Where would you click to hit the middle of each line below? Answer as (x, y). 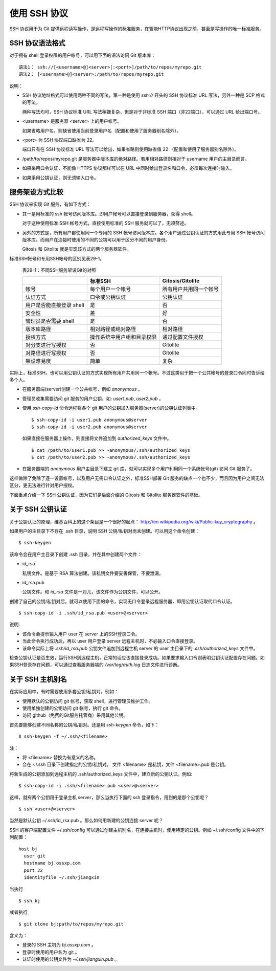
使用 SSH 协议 (39, 13)
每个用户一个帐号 (110, 289)
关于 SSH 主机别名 (38, 680)
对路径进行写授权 (46, 353)
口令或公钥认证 (108, 297)
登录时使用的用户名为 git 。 (51, 952)
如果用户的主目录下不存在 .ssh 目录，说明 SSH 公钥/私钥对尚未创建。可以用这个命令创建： (105, 531)
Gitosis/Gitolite (181, 280)
